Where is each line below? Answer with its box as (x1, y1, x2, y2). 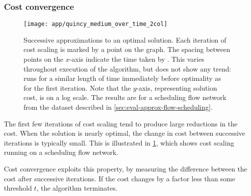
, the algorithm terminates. (36, 183, 118, 193)
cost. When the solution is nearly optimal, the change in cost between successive (4, 128, 246, 138)
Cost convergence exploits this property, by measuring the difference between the (4, 164, 247, 173)
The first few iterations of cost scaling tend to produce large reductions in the (4, 118, 238, 128)
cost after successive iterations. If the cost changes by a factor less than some (4, 173, 235, 183)
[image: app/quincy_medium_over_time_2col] (24, 21, 168, 28)
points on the (24, 54, 63, 64)
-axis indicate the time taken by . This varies (69, 54, 204, 64)
